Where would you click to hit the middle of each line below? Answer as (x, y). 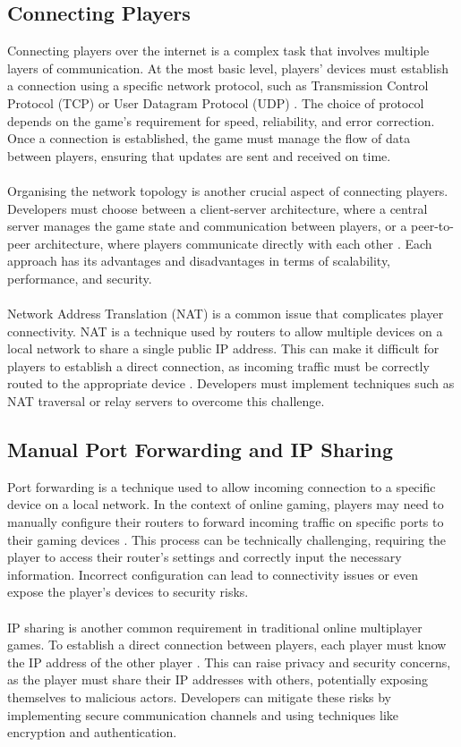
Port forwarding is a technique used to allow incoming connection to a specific (222, 486)
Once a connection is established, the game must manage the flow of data (209, 138)
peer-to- (432, 226)
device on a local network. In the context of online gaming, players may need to (226, 504)
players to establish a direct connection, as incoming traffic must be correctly (218, 365)
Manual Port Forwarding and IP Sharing (201, 450)
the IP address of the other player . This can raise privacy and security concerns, (229, 662)
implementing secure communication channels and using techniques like (203, 714)
